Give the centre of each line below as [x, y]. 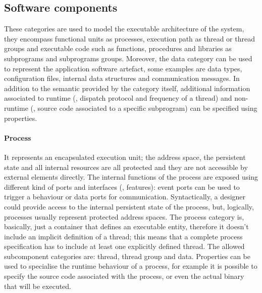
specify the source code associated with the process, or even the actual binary [124, 276]
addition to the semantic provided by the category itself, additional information [127, 88]
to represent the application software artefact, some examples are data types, [123, 68]
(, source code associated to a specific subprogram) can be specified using [144, 108]
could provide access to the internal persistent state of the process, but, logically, [129, 206]
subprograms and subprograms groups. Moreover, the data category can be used [128, 58]
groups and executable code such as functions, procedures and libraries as [118, 48]
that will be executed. [38, 286]
